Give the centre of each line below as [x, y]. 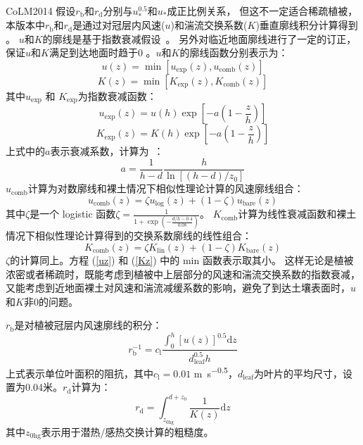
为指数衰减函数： [117, 95]
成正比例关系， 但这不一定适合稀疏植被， [262, 11]
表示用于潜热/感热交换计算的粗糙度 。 [127, 431]
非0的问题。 [51, 301]
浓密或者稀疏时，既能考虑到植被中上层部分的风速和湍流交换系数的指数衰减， [183, 274]
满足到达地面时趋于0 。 [102, 52]
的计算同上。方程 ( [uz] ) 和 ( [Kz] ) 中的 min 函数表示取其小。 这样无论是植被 [182, 260]
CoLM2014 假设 [41, 11]
